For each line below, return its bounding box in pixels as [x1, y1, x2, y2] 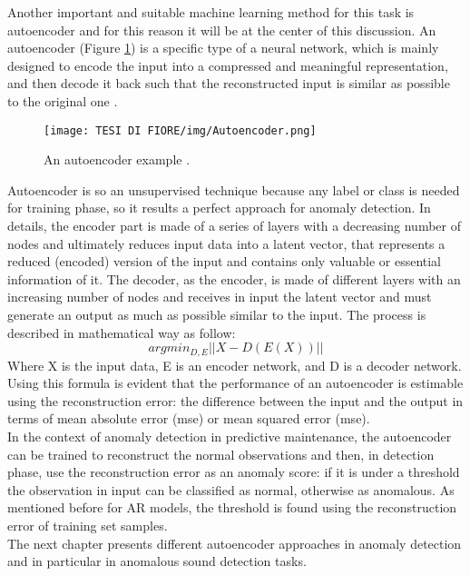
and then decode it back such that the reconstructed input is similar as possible [7, 74, 450, 93]
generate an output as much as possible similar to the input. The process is [7, 304, 426, 323]
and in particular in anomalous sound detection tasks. [7, 551, 307, 571]
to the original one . [7, 91, 118, 110]
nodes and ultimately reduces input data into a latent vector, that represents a [7, 233, 446, 253]
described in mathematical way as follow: [7, 323, 236, 342]
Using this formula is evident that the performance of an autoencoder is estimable [7, 373, 464, 392]
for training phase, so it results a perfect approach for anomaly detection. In [7, 198, 431, 217]
